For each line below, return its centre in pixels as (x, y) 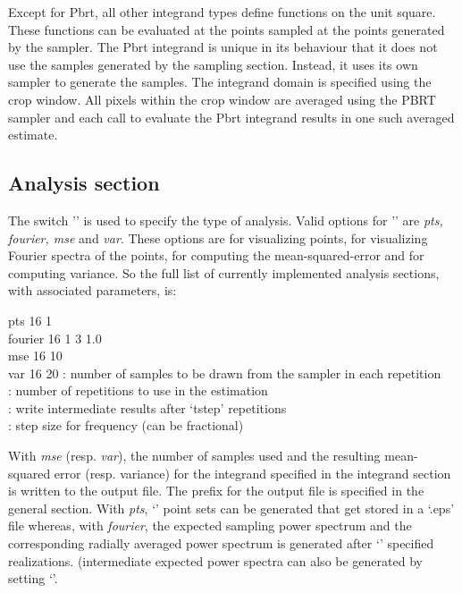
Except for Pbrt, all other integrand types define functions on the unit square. (222, 12)
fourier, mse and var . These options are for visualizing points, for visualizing (218, 237)
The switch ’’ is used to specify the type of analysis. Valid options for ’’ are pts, (226, 220)
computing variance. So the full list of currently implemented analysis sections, (224, 272)
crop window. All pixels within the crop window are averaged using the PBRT (222, 99)
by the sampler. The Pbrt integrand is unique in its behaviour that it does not (223, 47)
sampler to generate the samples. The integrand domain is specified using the (220, 82)
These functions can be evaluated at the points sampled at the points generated (227, 29)
